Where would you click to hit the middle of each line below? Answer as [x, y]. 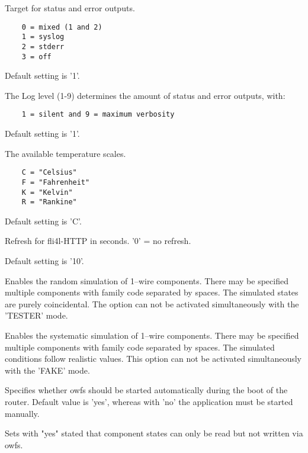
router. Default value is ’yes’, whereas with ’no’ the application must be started [149, 401]
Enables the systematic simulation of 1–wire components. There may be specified [152, 335]
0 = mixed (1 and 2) [62, 27]
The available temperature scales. [65, 153]
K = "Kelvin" [47, 192]
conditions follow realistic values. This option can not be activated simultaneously [153, 359]
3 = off [36, 57]
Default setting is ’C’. [43, 221]
